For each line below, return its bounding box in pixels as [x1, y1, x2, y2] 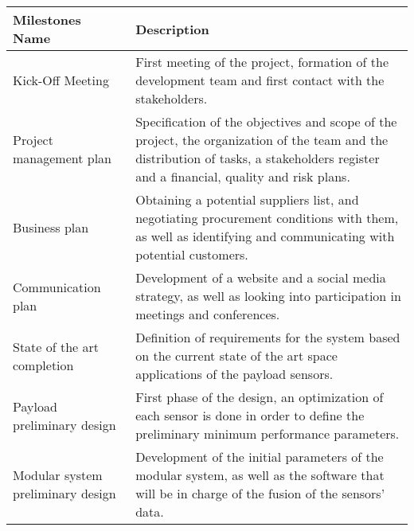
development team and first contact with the [135, 71, 385, 89]
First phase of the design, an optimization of [135, 388, 384, 406]
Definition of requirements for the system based [135, 328, 400, 346]
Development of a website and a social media [135, 268, 386, 287]
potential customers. [135, 245, 248, 264]
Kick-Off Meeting [13, 71, 109, 89]
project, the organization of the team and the [135, 131, 389, 149]
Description [135, 19, 209, 38]
